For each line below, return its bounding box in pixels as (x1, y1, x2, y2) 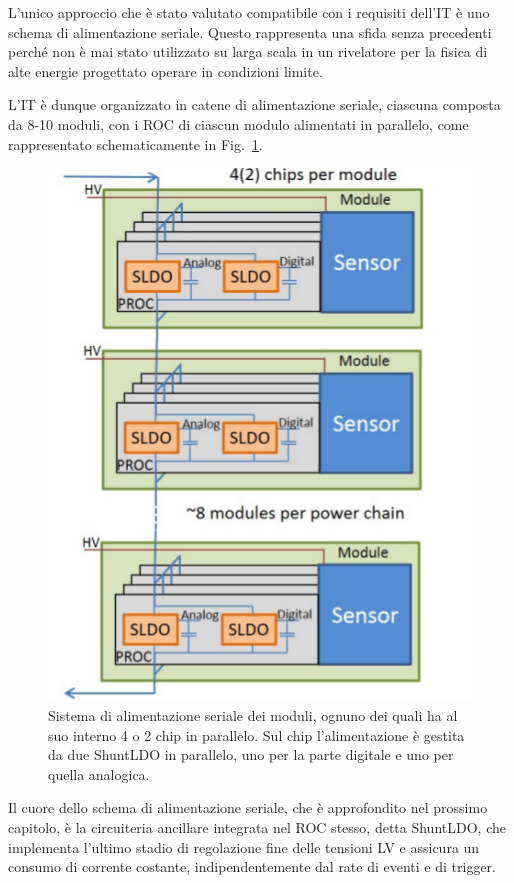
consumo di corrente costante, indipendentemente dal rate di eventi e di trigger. (8, 856, 496, 877)
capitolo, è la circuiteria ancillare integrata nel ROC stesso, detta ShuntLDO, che (8, 816, 506, 837)
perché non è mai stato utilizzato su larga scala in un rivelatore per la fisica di (8, 41, 488, 62)
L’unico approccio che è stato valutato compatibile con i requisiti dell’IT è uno (8, 2, 490, 22)
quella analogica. (48, 763, 150, 784)
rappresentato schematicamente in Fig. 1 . (8, 133, 263, 154)
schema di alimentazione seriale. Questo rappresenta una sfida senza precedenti (8, 21, 492, 42)
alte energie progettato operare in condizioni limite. (8, 60, 323, 81)
